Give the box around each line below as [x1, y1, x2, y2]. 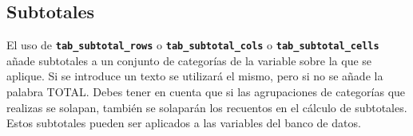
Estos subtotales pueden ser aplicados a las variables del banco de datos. [6, 115, 361, 131]
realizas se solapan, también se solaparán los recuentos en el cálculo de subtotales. [6, 99, 407, 115]
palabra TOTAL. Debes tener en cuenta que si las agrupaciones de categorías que [6, 84, 406, 100]
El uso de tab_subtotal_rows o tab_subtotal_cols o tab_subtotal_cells [6, 37, 379, 53]
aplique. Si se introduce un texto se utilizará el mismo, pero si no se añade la [6, 68, 383, 84]
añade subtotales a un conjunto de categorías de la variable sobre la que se [6, 52, 372, 68]
